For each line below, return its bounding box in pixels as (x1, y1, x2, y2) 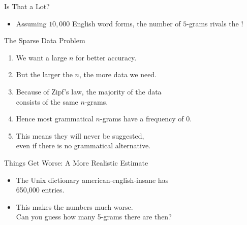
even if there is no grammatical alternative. (16, 140, 151, 151)
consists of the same (16, 96, 78, 107)
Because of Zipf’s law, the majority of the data (16, 86, 162, 97)
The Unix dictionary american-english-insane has (16, 174, 169, 185)
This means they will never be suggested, (16, 130, 144, 141)
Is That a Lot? (4, 1, 50, 11)
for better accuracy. (76, 52, 137, 62)
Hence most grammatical (16, 113, 94, 124)
